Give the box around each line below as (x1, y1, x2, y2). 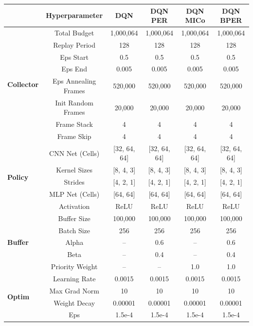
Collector (7, 79, 39, 89)
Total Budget (54, 27, 94, 37)
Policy (7, 172, 29, 182)
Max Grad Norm (49, 285, 99, 295)
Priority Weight (51, 261, 98, 272)
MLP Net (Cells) (49, 189, 100, 199)
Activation (58, 201, 90, 211)
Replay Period (53, 39, 96, 50)
